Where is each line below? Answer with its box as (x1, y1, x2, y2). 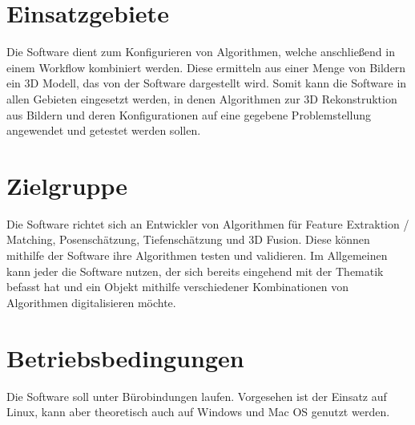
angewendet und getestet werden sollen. (6, 122, 201, 139)
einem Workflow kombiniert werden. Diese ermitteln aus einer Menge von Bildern (6, 59, 406, 75)
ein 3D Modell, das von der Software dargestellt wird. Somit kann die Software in (6, 75, 407, 91)
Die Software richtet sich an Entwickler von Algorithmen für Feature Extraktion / (6, 215, 409, 232)
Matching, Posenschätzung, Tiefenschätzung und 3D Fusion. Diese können (6, 231, 370, 248)
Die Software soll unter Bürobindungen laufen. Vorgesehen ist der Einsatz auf (6, 387, 387, 404)
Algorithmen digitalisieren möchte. (6, 293, 176, 310)
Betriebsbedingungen (6, 341, 244, 374)
